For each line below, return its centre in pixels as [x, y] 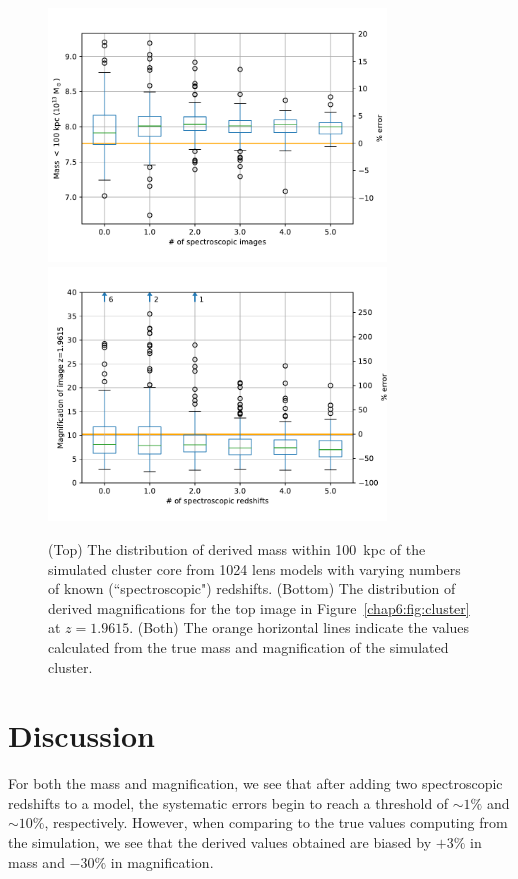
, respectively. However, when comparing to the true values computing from [276, 822]
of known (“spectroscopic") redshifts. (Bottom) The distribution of [252, 588]
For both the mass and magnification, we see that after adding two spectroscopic [255, 783]
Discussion [81, 735]
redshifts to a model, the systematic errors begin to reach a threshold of [228, 802]
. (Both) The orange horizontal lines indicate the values [299, 627]
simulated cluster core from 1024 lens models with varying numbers [254, 568]
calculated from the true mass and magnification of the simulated [248, 646]
